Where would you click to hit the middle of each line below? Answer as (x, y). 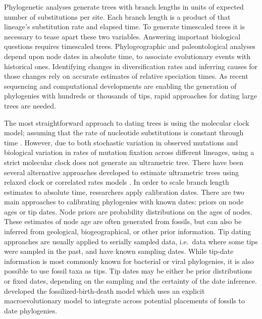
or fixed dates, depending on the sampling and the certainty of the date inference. (130, 281)
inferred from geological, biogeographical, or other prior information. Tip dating (128, 231)
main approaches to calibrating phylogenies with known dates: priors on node (124, 202)
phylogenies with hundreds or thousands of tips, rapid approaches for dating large (130, 96)
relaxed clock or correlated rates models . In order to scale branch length (117, 182)
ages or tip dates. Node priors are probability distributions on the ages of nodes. (128, 211)
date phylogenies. (31, 310)
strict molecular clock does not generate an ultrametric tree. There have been (124, 162)
